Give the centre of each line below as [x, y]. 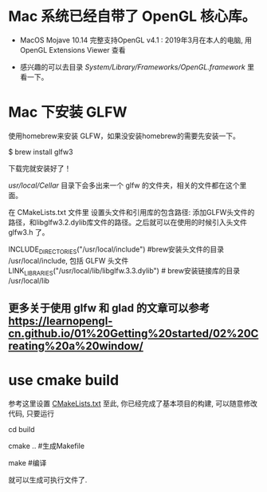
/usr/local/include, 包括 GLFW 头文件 [69, 260]
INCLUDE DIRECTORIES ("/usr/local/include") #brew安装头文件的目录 [116, 250]
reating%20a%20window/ [76, 345]
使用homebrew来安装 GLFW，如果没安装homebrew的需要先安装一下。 [124, 136]
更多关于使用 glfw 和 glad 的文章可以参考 [109, 308]
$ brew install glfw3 [41, 152]
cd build [22, 429]
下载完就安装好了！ [40, 168]
